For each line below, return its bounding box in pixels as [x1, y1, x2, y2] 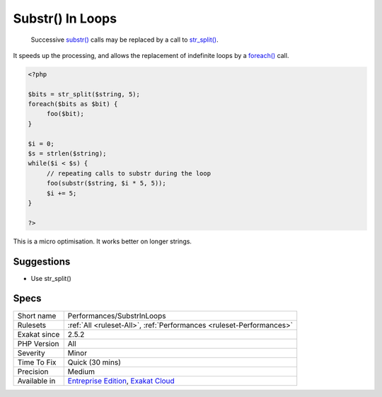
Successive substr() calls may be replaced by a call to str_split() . [30, 35, 219, 44]
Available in [17, 376, 56, 386]
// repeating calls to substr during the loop [46, 169, 212, 177]
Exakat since [17, 329, 60, 339]
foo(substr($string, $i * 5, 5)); [46, 179, 166, 188]
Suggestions [13, 255, 71, 267]
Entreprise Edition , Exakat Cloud [67, 376, 175, 386]
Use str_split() [30, 274, 72, 282]
